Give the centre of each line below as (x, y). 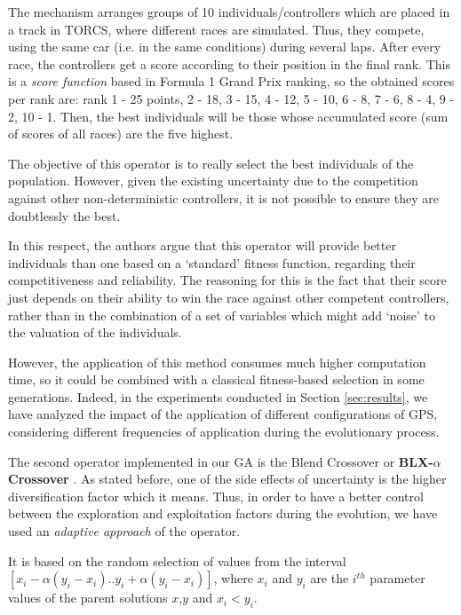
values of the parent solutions (88, 598)
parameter (397, 578)
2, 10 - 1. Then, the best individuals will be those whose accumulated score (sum (228, 116)
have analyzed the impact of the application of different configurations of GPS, (223, 414)
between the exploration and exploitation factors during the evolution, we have (223, 513)
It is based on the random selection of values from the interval (177, 560)
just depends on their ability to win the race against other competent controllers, (229, 297)
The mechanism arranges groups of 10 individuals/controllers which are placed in (229, 12)
